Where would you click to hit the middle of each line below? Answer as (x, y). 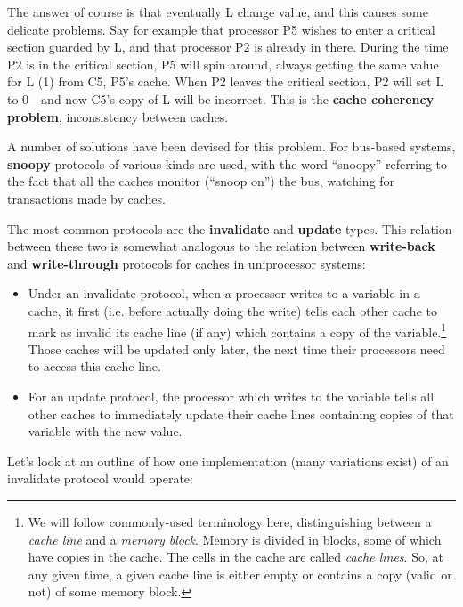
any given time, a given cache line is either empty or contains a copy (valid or (240, 574)
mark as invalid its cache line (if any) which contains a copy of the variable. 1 (237, 330)
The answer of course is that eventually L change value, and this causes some (218, 12)
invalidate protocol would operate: (100, 478)
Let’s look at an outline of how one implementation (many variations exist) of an (228, 461)
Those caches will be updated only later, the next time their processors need (236, 348)
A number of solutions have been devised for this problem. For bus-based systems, (231, 146)
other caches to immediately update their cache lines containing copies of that (241, 413)
